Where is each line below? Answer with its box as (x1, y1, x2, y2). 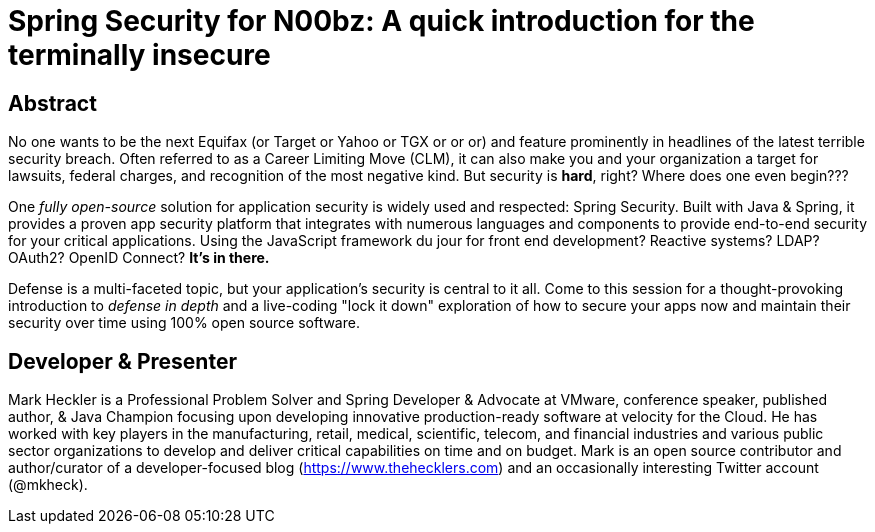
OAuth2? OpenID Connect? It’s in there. (8, 249, 270, 267)
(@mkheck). (8, 476, 88, 494)
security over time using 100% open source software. (8, 314, 360, 332)
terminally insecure (8, 38, 271, 72)
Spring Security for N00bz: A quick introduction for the (8, 4, 755, 38)
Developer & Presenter (8, 348, 237, 374)
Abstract (8, 90, 97, 116)
